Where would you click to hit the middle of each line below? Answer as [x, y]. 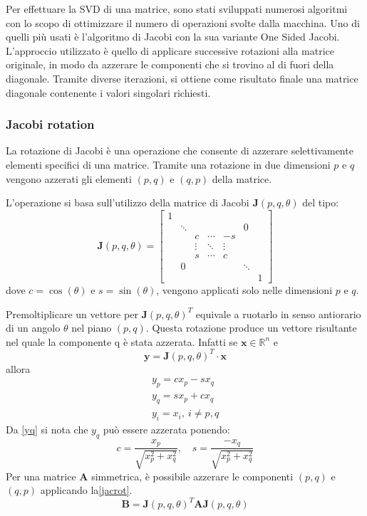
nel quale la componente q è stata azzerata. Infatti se [122, 341]
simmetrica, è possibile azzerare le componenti [192, 476]
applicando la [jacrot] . [86, 490]
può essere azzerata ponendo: [166, 429]
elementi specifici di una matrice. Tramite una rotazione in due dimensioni [168, 164]
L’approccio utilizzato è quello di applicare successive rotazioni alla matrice [170, 50]
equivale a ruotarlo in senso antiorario [278, 314]
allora [18, 368]
